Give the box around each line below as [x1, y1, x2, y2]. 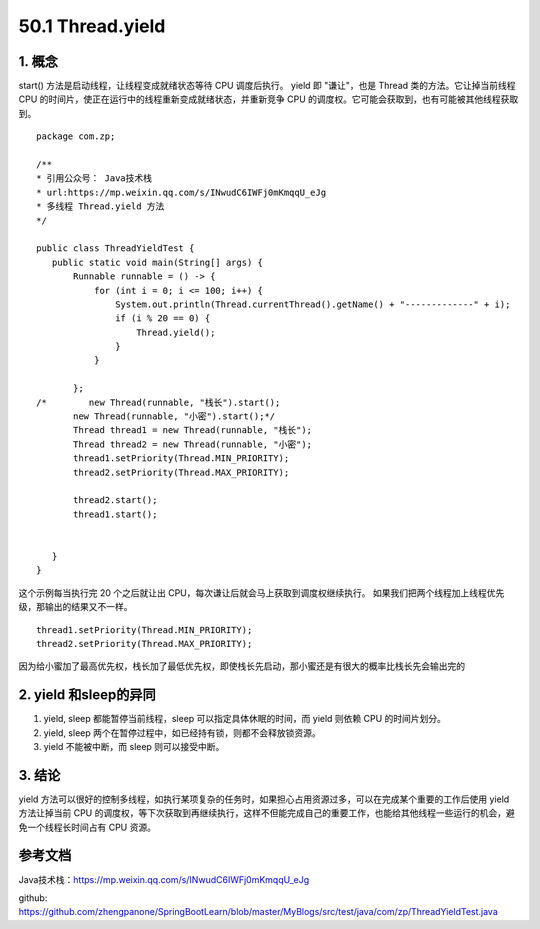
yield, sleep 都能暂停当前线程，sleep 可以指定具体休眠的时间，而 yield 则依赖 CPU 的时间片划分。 [43, 713, 447, 725]
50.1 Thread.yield [18, 15, 166, 37]
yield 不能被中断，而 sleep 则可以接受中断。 [43, 740, 225, 752]
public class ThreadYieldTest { [36, 243, 195, 254]
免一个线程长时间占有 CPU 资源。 [18, 821, 157, 833]
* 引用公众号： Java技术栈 [36, 173, 153, 184]
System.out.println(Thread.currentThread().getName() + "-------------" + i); [115, 298, 511, 310]
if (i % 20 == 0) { [115, 313, 211, 324]
